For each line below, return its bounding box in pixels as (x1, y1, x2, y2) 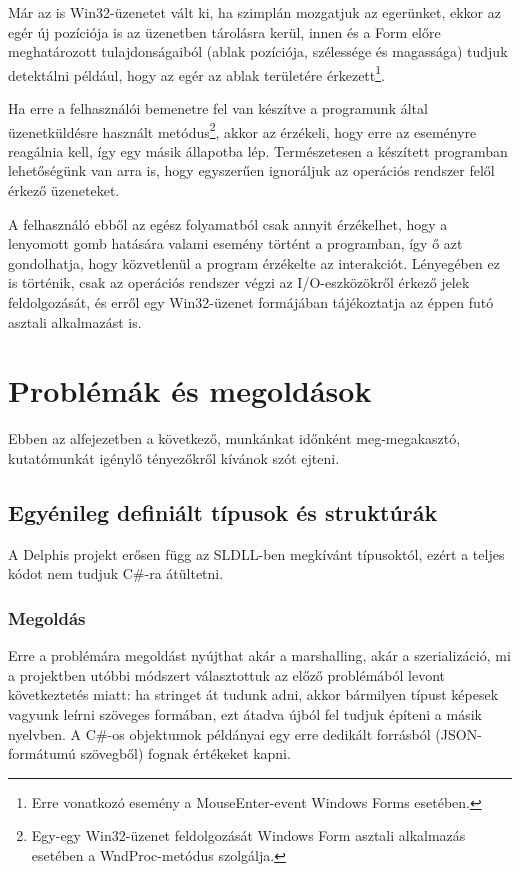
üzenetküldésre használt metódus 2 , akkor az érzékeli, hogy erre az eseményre (8, 118, 477, 142)
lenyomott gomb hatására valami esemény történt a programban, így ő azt (8, 233, 463, 254)
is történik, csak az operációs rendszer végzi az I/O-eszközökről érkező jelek (8, 272, 470, 293)
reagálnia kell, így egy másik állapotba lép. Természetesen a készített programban (8, 140, 508, 161)
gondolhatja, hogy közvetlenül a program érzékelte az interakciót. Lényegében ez (8, 252, 500, 273)
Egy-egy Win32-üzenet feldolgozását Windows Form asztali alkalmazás (31, 825, 466, 846)
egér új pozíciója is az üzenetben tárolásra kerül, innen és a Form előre (8, 21, 441, 42)
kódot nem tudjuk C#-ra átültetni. (8, 563, 224, 584)
